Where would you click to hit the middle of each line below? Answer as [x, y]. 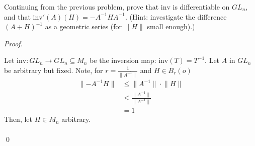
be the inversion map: [123, 60]
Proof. [13, 43]
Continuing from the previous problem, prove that [81, 7]
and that [17, 16]
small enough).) [171, 26]
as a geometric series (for [83, 26]
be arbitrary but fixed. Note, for [54, 70]
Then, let [18, 119]
